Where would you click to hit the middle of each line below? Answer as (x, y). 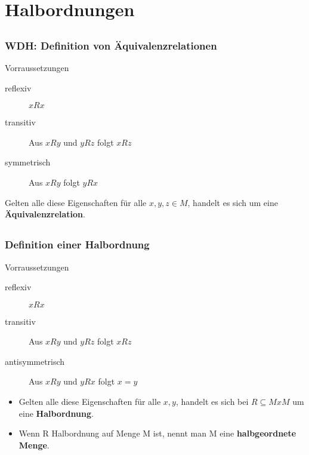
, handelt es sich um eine (233, 202)
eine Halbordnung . (56, 413)
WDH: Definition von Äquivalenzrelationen (111, 45)
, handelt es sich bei (212, 402)
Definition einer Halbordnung (77, 245)
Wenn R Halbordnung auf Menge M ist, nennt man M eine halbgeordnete (157, 433)
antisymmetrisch (35, 361)
